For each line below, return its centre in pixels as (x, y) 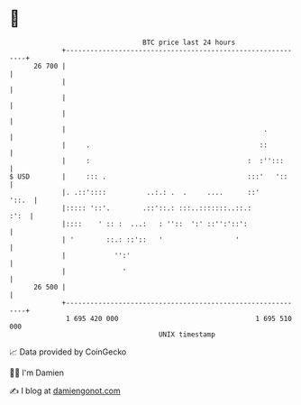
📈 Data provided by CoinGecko (68, 352)
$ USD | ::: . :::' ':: (149, 176)
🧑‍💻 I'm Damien (37, 373)
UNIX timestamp (187, 334)
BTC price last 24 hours (189, 42)
